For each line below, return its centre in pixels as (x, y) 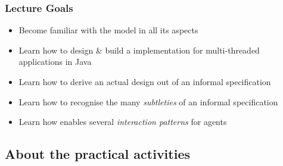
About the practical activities (98, 154)
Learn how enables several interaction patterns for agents (123, 122)
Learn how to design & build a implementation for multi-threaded (139, 50)
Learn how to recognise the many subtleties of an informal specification (148, 101)
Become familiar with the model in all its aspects (108, 30)
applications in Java (55, 62)
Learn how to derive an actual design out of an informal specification (145, 82)
